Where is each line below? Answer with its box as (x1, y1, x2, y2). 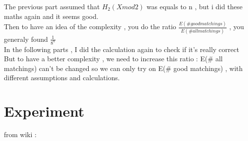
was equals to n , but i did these (146, 1, 243, 11)
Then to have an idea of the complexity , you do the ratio (4, 21, 176, 32)
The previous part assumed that (4, 1, 100, 11)
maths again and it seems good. (4, 11, 98, 21)
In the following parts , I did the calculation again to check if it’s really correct (4, 44, 239, 54)
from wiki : (4, 129, 37, 140)
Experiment (4, 101, 85, 121)
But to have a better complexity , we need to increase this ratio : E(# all (4, 53, 223, 64)
